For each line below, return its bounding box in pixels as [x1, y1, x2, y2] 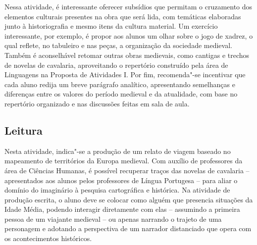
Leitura [4, 122, 43, 138]
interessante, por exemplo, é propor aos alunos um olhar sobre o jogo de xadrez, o [4, 30, 253, 41]
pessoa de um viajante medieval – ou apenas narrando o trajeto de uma [4, 213, 222, 224]
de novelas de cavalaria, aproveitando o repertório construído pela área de [4, 59, 228, 70]
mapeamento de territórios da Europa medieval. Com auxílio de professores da [4, 155, 243, 166]
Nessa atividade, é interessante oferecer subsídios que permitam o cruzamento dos [4, 1, 253, 11]
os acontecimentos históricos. [4, 233, 92, 244]
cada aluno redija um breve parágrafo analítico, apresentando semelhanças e [4, 79, 235, 89]
